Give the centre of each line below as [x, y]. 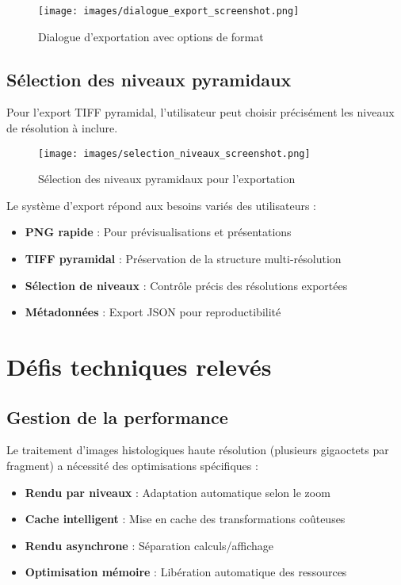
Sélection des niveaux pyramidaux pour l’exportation [167, 179]
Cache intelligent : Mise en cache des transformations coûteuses [185, 519]
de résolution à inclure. [62, 128]
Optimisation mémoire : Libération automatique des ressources [186, 572]
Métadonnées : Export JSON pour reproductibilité [153, 312]
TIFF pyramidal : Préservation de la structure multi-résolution [183, 259]
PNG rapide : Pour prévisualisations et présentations [158, 232]
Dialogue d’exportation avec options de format [151, 36]
